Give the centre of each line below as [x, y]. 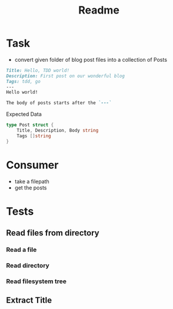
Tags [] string [34, 136]
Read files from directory [53, 233]
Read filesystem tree [36, 281]
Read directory [28, 265]
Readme [99, 10]
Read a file [21, 250]
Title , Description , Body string [58, 131]
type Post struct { [30, 125]
